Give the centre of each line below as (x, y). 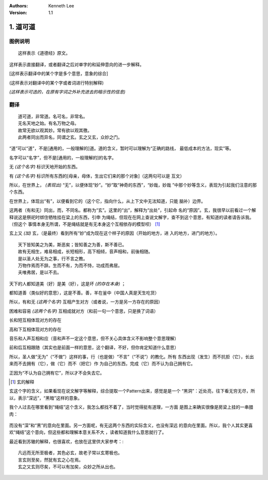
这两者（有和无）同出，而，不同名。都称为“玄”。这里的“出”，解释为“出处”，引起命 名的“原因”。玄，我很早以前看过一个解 (133, 210)
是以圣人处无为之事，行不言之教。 (53, 259)
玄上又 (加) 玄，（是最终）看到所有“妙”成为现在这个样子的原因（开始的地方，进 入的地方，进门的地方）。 (115, 233)
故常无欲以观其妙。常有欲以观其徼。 (55, 130)
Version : (18, 13)
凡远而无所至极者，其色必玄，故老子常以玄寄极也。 (70, 453)
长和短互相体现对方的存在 (35, 320)
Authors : (19, 6)
